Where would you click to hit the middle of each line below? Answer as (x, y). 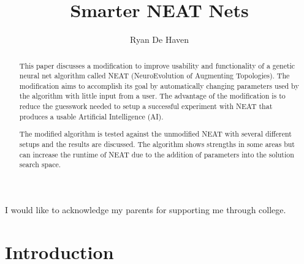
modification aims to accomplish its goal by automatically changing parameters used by (159, 85)
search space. (40, 164)
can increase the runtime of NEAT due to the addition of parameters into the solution (157, 154)
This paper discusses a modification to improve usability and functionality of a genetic (157, 65)
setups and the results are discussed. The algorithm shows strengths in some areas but (157, 144)
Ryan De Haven (159, 40)
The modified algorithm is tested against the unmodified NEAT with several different (155, 134)
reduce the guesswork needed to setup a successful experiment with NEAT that (146, 106)
